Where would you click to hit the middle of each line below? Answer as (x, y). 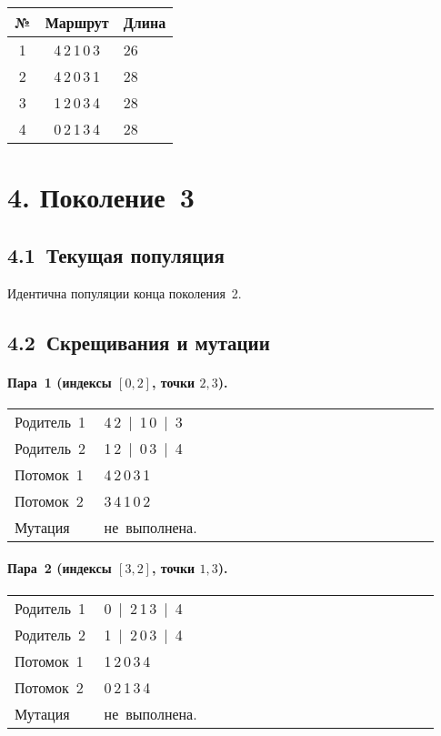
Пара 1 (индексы (60, 382)
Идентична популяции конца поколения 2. (125, 292)
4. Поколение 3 (101, 197)
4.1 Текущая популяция (116, 254)
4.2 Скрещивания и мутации (139, 342)
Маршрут (77, 22)
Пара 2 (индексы (60, 568)
